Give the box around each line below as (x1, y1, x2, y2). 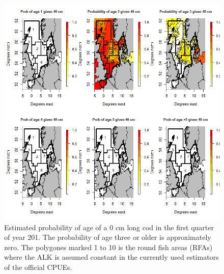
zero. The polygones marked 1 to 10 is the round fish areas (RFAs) (4, 241, 213, 252)
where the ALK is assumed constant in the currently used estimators (4, 252, 219, 262)
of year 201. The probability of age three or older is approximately (4, 232, 211, 242)
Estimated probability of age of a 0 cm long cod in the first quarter (4, 222, 214, 232)
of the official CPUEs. (4, 261, 72, 272)
